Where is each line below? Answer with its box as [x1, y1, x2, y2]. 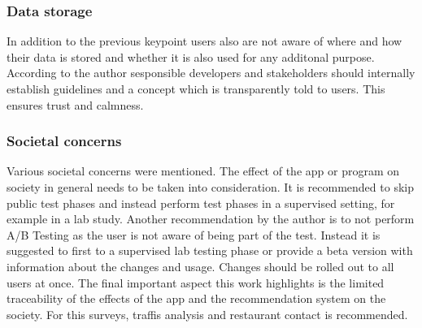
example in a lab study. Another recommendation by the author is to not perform [7, 210, 415, 227]
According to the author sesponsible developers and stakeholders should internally [7, 64, 415, 81]
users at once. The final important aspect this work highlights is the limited [7, 274, 385, 291]
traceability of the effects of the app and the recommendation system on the [7, 290, 386, 307]
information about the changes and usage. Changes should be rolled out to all [7, 257, 394, 274]
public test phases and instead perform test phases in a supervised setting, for [7, 194, 395, 211]
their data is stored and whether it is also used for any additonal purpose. [7, 48, 375, 65]
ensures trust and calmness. [7, 96, 144, 113]
